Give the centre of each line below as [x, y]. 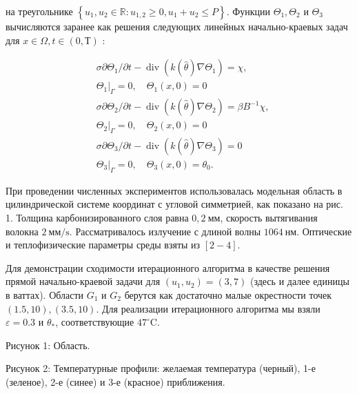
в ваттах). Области [45, 294]
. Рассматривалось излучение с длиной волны [165, 231]
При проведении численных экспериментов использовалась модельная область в [174, 190]
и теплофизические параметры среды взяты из [103, 245]
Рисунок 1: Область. [48, 345]
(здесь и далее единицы [299, 281]
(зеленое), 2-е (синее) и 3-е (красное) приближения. [115, 381]
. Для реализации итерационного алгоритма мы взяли [208, 308]
